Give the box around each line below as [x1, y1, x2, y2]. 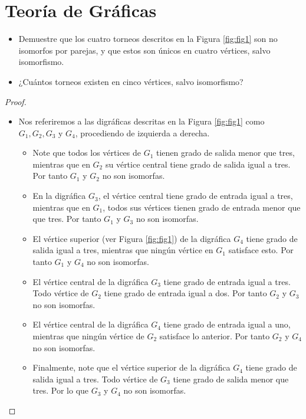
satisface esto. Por [228, 244, 294, 256]
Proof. [5, 95, 27, 107]
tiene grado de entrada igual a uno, [163, 318, 291, 330]
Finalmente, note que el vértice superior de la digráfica [32, 361, 231, 374]
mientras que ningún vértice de [32, 330, 144, 342]
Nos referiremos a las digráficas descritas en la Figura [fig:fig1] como [18, 115, 265, 127]
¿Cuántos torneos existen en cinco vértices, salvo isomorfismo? [18, 75, 244, 87]
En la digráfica [32, 189, 86, 202]
